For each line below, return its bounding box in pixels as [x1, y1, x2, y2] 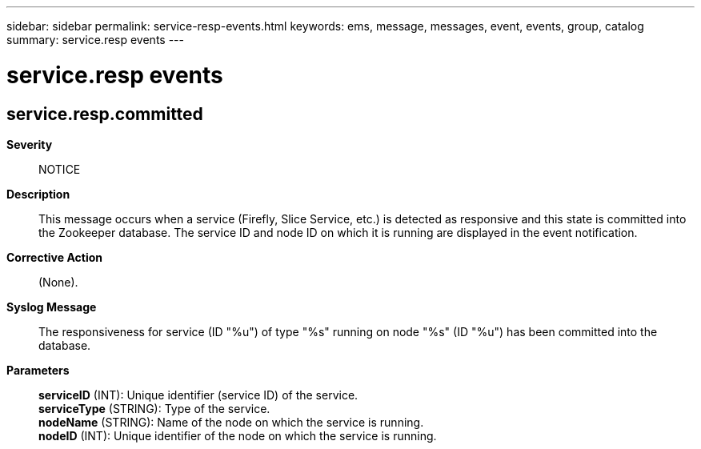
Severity [6, 137, 53, 151]
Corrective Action [6, 250, 102, 264]
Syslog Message [6, 299, 97, 314]
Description [6, 186, 70, 201]
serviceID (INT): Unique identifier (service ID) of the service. [38, 387, 359, 402]
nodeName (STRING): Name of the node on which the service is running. [38, 415, 424, 429]
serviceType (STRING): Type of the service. [38, 401, 270, 415]
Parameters [6, 363, 70, 377]
